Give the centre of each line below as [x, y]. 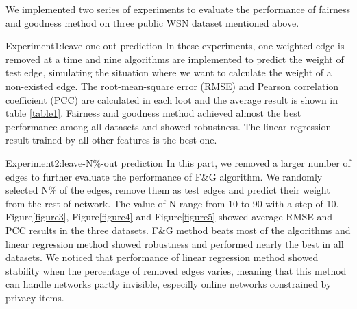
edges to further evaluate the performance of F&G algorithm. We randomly [164, 176]
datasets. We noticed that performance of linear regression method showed [162, 257]
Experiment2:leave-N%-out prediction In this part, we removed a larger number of [178, 162]
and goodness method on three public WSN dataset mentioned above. [152, 22]
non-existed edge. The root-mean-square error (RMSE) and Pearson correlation [172, 85]
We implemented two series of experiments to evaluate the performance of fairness [178, 9]
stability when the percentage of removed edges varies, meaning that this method [176, 270]
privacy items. [35, 297]
